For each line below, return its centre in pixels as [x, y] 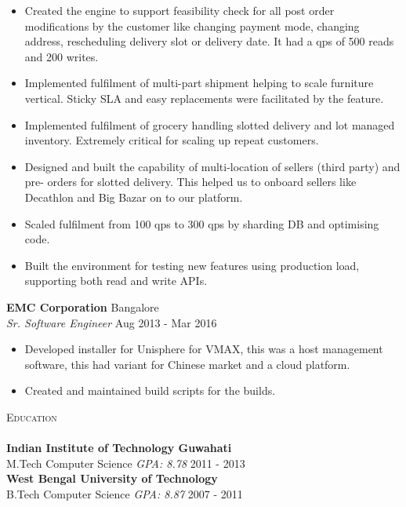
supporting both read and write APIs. [116, 281]
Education [32, 416]
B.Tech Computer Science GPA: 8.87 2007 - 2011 [125, 493]
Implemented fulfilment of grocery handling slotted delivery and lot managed [210, 124]
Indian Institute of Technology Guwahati [119, 448]
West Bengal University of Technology [112, 478]
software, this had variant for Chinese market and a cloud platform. [187, 364]
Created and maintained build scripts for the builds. [150, 390]
